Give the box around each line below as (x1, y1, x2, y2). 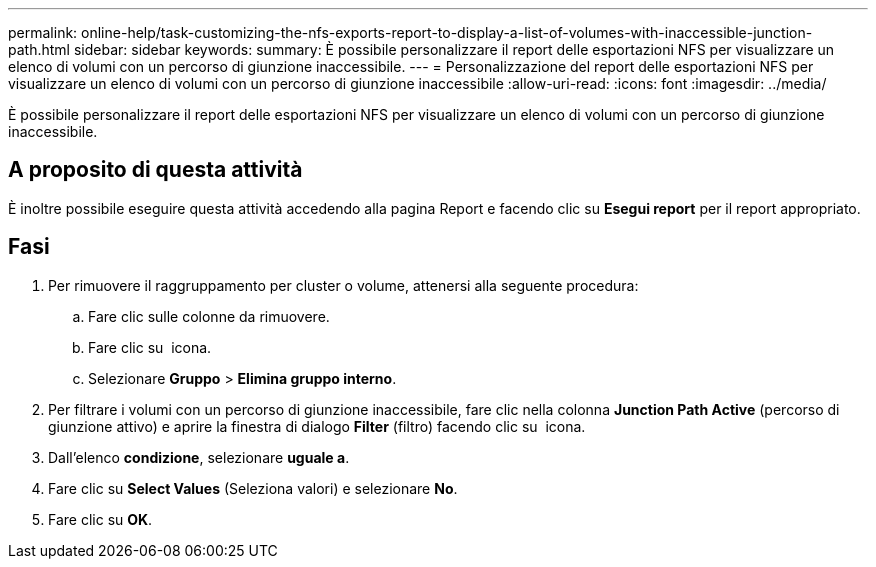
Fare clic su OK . (48, 510, 153, 528)
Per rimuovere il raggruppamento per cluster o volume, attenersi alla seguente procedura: (48, 276, 639, 294)
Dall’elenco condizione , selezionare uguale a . (48, 448, 350, 466)
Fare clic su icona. (88, 338, 212, 356)
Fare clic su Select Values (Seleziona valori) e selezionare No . (48, 479, 458, 497)
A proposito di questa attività (8, 157, 303, 183)
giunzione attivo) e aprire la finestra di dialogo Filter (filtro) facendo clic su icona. (48, 417, 586, 435)
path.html (8, 41, 70, 58)
